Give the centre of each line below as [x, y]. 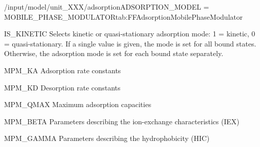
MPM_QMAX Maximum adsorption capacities [78, 104]
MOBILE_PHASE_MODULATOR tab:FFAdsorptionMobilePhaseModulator [123, 16]
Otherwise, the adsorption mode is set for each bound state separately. [114, 53]
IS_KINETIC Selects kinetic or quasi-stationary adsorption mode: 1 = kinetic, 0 [130, 34]
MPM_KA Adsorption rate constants [63, 70]
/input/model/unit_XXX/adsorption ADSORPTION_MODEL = [107, 7]
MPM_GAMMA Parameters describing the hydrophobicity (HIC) [107, 138]
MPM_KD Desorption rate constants [62, 87]
